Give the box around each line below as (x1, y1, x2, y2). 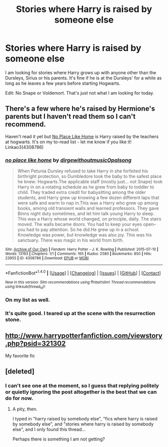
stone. (5, 316, 21, 323)
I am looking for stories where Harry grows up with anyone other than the (5, 69, 156, 76)
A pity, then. (12, 406, 37, 412)
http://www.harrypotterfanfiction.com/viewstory (5, 332, 162, 340)
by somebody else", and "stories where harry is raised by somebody (12, 421, 154, 427)
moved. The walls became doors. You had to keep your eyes (17, 221, 142, 228)
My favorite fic (5, 352, 35, 359)
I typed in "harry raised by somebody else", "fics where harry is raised (12, 416, 157, 422)
